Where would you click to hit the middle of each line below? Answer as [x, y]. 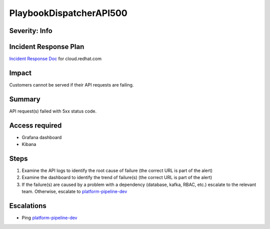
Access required [35, 125]
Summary [25, 99]
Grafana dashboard [42, 137]
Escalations [28, 206]
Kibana [29, 144]
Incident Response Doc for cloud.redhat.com [55, 59]
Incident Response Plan [47, 47]
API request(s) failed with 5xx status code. [53, 111]
